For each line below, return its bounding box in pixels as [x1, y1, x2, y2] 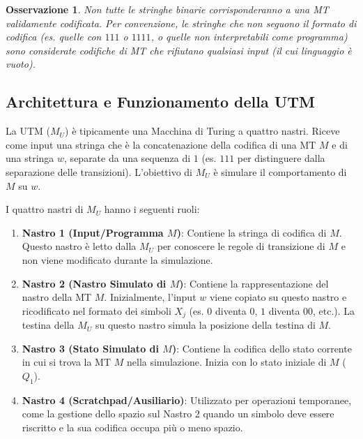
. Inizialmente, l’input [104, 290, 196, 304]
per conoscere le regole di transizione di [157, 239, 325, 253]
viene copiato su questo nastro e [209, 290, 347, 304]
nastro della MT [22, 290, 92, 304]
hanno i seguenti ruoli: [104, 202, 200, 216]
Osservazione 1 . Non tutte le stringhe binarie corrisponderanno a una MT [6, 2, 329, 16]
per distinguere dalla [237, 151, 325, 165]
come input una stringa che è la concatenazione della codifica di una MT [6, 137, 316, 151]
